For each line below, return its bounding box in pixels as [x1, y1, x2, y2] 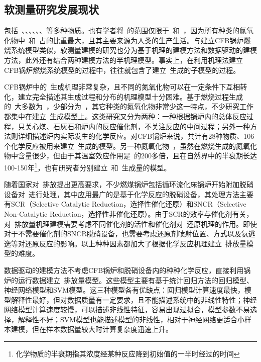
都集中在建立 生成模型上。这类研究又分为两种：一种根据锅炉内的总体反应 [4, 111, 246, 121]
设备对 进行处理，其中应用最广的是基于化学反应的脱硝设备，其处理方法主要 [4, 189, 253, 199]
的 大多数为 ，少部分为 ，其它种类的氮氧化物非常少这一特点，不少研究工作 [4, 101, 253, 112]
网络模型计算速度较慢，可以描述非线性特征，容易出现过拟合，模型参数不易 [4, 304, 250, 315]
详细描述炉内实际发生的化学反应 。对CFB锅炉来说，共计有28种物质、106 [18, 131, 254, 141]
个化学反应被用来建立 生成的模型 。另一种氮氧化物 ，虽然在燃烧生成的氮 [4, 140, 243, 151]
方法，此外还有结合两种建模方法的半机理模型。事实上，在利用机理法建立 [4, 54, 243, 65]
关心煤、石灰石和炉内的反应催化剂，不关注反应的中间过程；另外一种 [25, 121, 250, 131]
